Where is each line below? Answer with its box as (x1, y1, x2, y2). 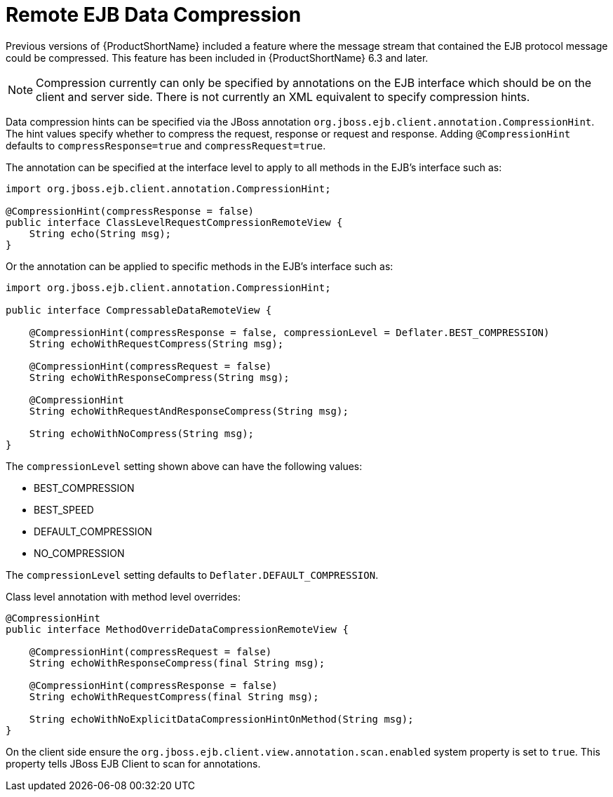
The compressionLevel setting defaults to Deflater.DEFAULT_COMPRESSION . (6, 568, 379, 581)
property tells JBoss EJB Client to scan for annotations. (6, 757, 261, 770)
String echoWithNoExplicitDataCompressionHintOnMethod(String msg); (29, 713, 414, 725)
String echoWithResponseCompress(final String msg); (29, 657, 325, 669)
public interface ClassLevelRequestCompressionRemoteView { (6, 216, 343, 228)
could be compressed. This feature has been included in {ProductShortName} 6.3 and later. (6, 51, 429, 64)
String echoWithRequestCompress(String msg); (29, 337, 284, 349)
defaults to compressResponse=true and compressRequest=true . (6, 139, 326, 152)
